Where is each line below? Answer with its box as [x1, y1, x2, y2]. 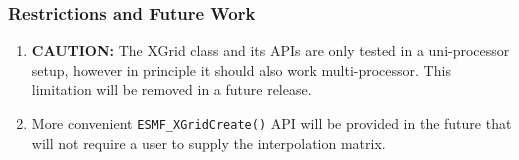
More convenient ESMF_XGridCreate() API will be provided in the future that [31, 113, 512, 133]
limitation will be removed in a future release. [31, 79, 312, 100]
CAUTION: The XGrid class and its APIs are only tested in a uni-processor [31, 40, 510, 61]
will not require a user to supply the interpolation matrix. [31, 132, 386, 153]
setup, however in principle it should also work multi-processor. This [31, 59, 451, 80]
